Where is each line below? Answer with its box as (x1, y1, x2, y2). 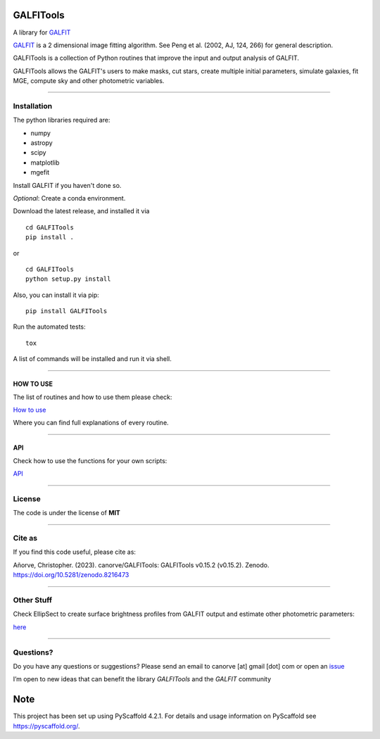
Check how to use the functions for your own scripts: (13, 456, 167, 465)
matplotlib (30, 158, 60, 167)
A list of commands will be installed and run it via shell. (13, 355, 172, 363)
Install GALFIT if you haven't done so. (13, 181, 122, 189)
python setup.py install (25, 275, 111, 283)
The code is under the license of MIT (13, 509, 121, 517)
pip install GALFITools (25, 307, 108, 315)
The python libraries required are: (13, 116, 110, 125)
